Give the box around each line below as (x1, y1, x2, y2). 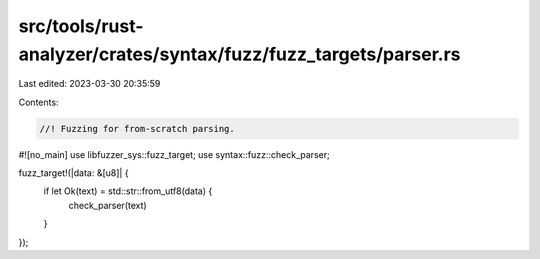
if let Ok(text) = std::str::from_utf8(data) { (43, 185, 213, 197)
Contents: (18, 96, 59, 108)
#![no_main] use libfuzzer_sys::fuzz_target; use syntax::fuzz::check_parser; (18, 148, 330, 160)
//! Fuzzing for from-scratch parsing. (39, 123, 235, 134)
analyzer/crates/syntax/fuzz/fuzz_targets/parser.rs (18, 43, 461, 65)
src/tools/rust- (18, 15, 144, 37)
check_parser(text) (68, 199, 147, 211)
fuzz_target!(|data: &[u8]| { (18, 167, 129, 179)
